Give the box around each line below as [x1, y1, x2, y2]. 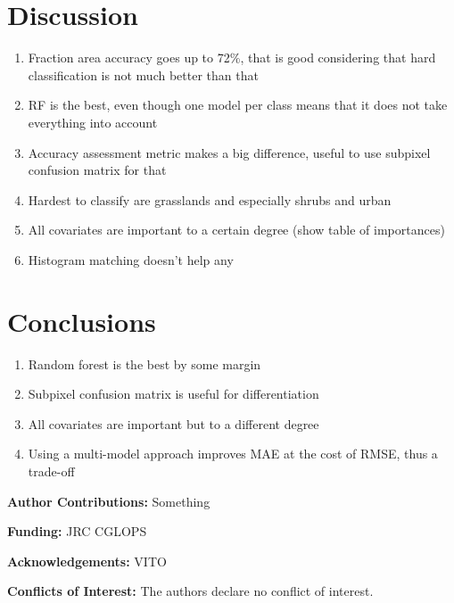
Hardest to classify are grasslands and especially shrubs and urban [28, 190, 392, 209]
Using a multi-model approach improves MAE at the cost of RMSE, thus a [28, 444, 438, 463]
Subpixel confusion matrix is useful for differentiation [28, 384, 319, 403]
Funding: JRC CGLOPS [7, 522, 147, 541]
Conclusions [7, 302, 156, 339]
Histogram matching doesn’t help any [28, 250, 234, 268]
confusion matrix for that [28, 161, 167, 179]
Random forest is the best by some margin [28, 354, 261, 373]
